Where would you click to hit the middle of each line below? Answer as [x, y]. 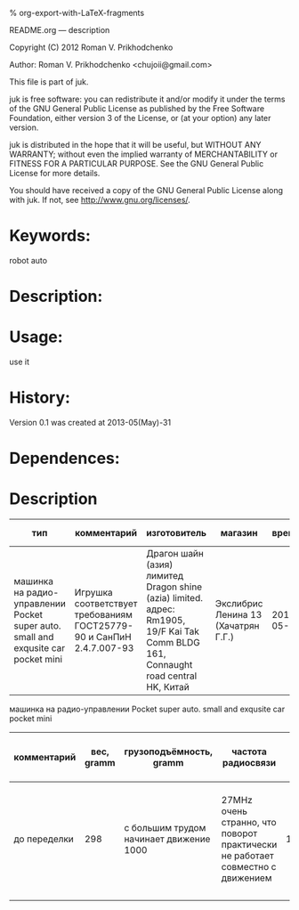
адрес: [161, 609]
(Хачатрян [237, 626]
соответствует [106, 604]
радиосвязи [249, 763]
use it [19, 362]
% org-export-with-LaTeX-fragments [77, 13]
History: [40, 398]
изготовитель [177, 533]
